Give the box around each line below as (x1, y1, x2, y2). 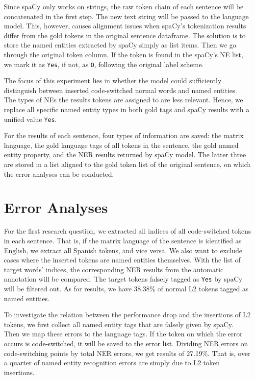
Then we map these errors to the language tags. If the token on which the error (4, 329, 243, 339)
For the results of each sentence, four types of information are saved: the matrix (4, 130, 244, 141)
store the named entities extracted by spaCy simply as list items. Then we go (4, 40, 236, 50)
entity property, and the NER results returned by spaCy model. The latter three (4, 149, 246, 160)
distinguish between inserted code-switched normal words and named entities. (4, 85, 237, 95)
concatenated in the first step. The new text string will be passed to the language (4, 11, 249, 21)
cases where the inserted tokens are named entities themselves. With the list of (4, 255, 241, 265)
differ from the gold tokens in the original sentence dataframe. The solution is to (4, 30, 246, 40)
